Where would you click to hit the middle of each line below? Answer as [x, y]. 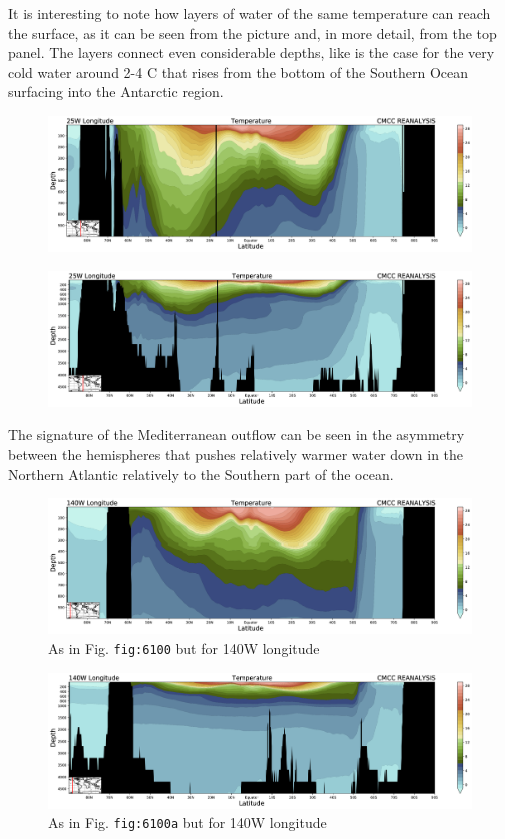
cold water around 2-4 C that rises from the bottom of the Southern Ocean [238, 71]
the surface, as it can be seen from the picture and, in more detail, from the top [252, 32]
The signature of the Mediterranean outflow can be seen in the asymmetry [236, 434]
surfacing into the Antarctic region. [116, 91]
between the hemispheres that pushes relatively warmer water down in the [236, 453]
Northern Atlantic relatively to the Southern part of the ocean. [201, 473]
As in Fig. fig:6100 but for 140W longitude [184, 647]
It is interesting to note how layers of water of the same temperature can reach [249, 13]
